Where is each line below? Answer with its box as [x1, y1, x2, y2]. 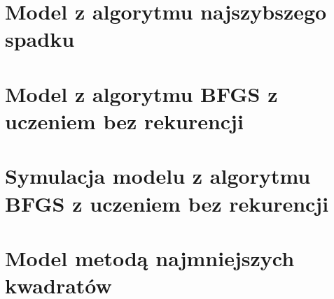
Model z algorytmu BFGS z [5, 79, 278, 108]
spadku [5, 24, 75, 53]
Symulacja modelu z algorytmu [5, 161, 311, 190]
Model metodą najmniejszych [5, 243, 295, 272]
